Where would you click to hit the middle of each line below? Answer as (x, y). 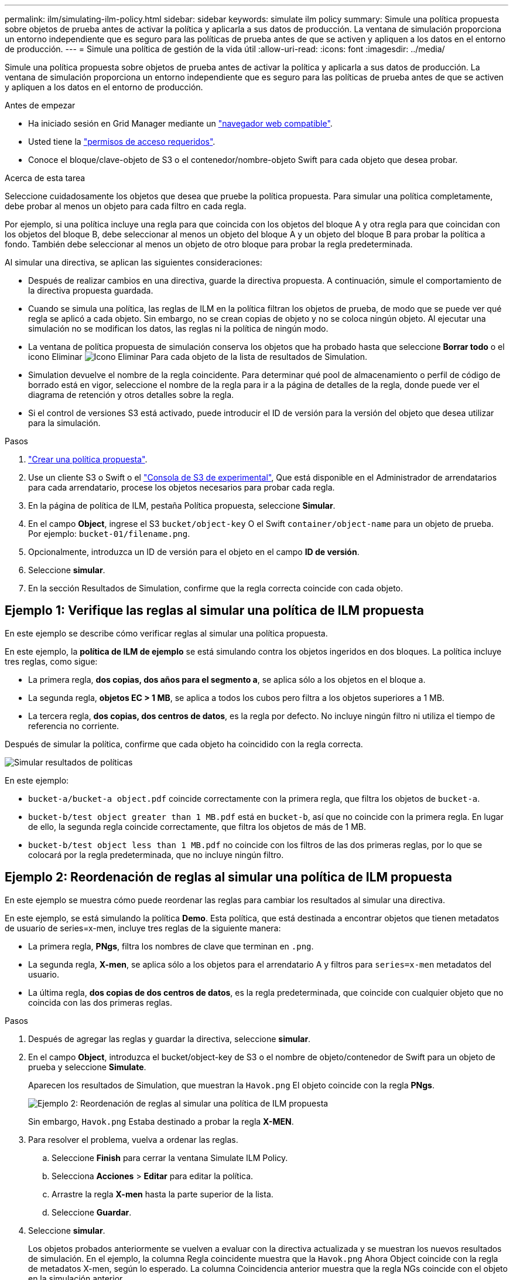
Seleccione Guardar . (92, 1212)
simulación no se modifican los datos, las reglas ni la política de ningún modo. (178, 328)
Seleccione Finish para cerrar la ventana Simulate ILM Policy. (170, 1158)
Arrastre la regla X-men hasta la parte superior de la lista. (163, 1194)
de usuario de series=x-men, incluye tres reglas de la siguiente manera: (143, 928)
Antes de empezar (40, 105)
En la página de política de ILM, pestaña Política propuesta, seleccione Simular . (182, 505)
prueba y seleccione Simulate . (87, 1067)
